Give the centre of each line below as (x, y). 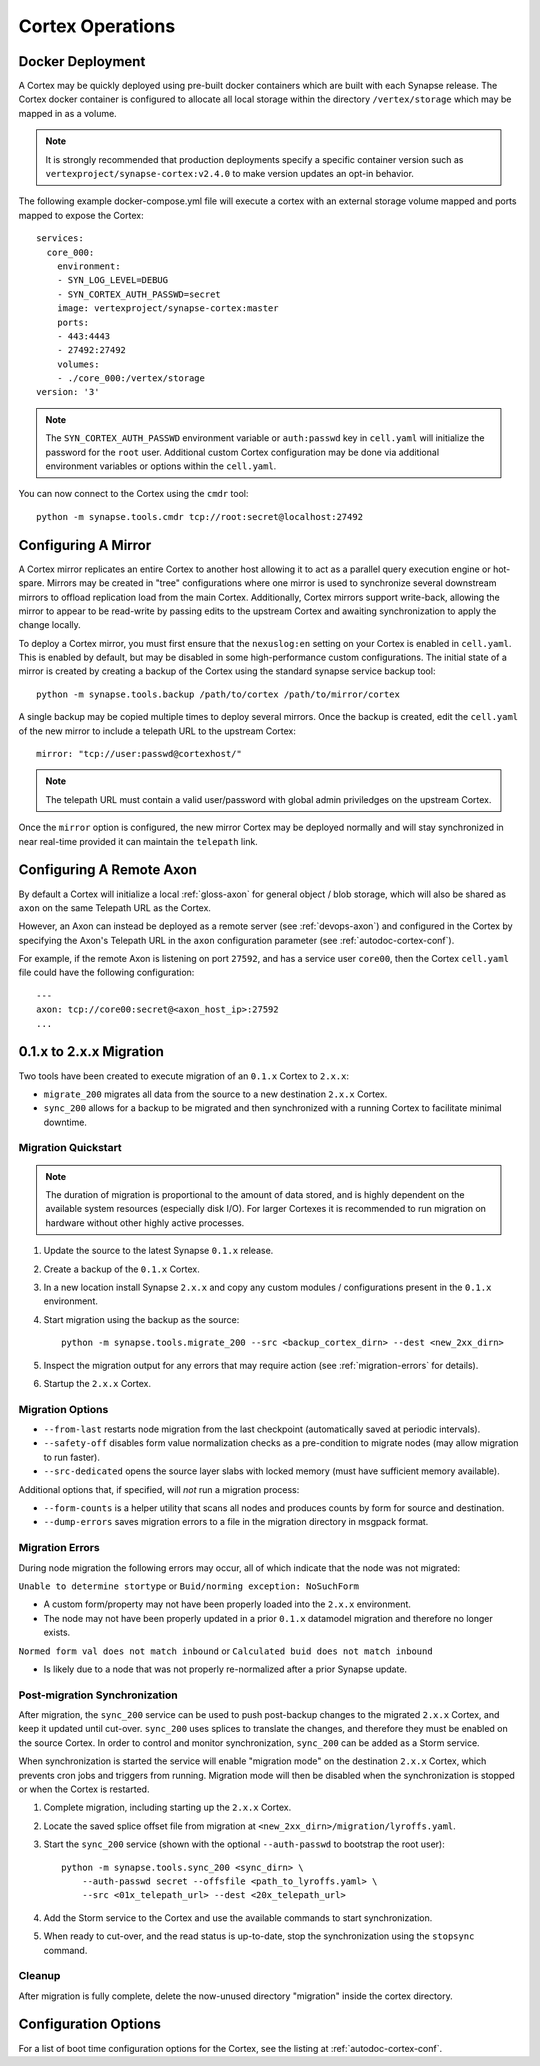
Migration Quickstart (70, 1148)
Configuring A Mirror (85, 545)
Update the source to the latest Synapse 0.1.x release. (158, 1251)
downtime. (65, 1122)
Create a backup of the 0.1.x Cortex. (121, 1269)
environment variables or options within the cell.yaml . (161, 466)
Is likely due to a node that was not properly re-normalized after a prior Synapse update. (225, 1669)
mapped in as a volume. (67, 113)
